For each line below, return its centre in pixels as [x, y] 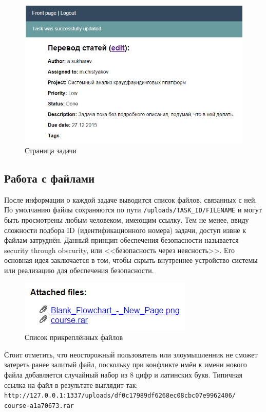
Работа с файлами [50, 178]
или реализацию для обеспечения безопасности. [79, 270]
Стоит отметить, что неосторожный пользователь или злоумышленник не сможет [131, 354]
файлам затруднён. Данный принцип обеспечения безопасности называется [121, 240]
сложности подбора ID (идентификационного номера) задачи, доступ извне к [125, 230]
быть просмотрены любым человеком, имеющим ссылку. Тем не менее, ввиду [127, 220]
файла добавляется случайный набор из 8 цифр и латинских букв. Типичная [123, 375]
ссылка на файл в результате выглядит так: [71, 384]
